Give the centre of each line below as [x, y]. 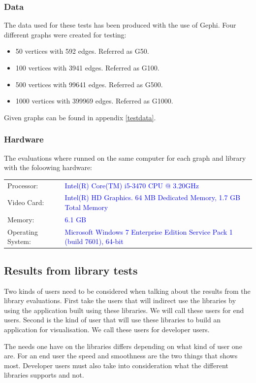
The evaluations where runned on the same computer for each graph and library [125, 157]
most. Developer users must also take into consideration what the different [116, 365]
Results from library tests [71, 270]
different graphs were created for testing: [65, 34]
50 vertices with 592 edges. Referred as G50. [82, 51]
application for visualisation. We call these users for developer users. [107, 329]
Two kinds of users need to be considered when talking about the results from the [127, 291]
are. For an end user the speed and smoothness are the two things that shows [121, 356]
